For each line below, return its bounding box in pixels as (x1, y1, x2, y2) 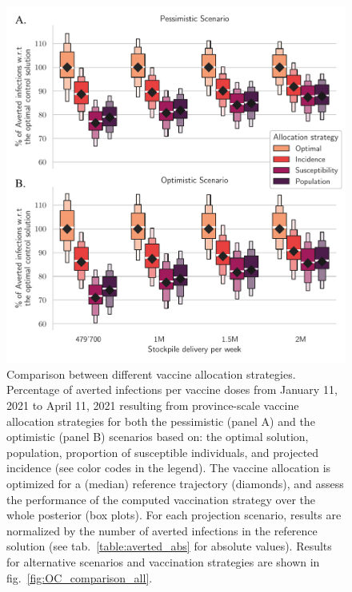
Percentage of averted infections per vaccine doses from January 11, (6, 381, 338, 398)
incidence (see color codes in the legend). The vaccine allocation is (6, 459, 331, 476)
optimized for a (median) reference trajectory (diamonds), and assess (6, 475, 344, 491)
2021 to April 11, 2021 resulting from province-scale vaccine (6, 397, 299, 413)
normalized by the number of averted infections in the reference (6, 522, 318, 538)
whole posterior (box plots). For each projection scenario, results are (6, 507, 342, 523)
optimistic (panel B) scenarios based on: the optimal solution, (6, 428, 309, 445)
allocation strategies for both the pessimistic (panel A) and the (6, 412, 315, 429)
